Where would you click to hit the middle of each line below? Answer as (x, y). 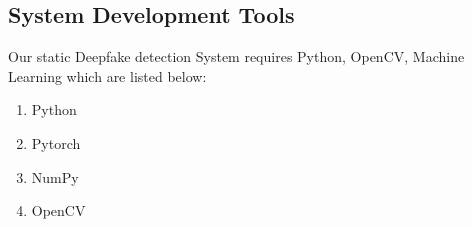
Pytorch (56, 142)
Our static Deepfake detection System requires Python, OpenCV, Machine (236, 56)
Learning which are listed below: (107, 75)
